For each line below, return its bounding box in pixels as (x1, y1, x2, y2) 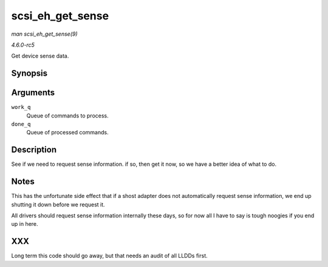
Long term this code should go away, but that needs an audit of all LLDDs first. (11, 252, 208, 260)
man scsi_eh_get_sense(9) (11, 30, 78, 38)
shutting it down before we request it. (11, 200, 106, 208)
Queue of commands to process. (26, 112, 109, 119)
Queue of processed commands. (26, 129, 109, 136)
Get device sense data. (11, 52, 69, 60)
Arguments (11, 88, 55, 98)
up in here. (11, 220, 39, 228)
